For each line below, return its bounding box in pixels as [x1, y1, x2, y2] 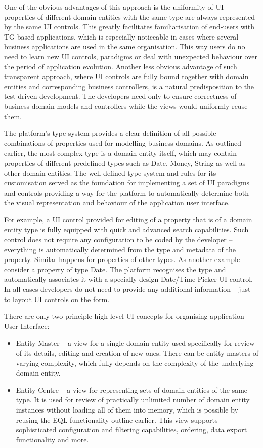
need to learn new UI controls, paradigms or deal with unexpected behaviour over [4, 51, 257, 61]
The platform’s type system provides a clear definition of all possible [4, 128, 216, 138]
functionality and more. [16, 434, 89, 444]
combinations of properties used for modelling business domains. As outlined [4, 137, 241, 148]
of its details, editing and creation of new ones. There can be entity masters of [16, 348, 258, 358]
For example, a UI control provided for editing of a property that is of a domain [4, 214, 252, 225]
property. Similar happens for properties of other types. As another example [4, 254, 240, 265]
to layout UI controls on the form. [4, 293, 110, 304]
